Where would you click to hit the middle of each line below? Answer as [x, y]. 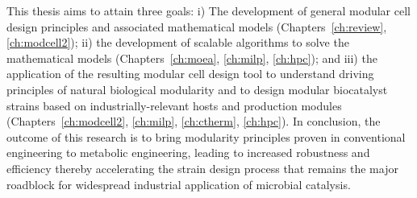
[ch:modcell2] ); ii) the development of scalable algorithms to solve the [178, 42]
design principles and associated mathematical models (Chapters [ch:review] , [197, 26]
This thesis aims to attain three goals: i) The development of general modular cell [208, 10]
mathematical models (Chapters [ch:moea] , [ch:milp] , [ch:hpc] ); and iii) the [192, 58]
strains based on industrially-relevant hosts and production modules [174, 105]
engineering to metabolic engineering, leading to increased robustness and [188, 153]
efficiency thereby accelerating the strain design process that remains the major [202, 168]
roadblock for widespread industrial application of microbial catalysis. [179, 184]
